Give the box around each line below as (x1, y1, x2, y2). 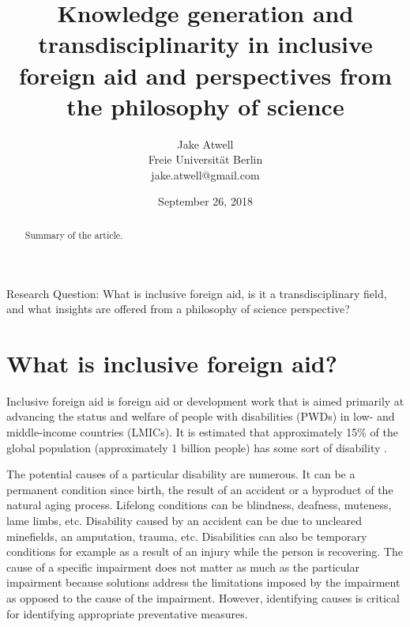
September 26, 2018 (158, 193, 253, 210)
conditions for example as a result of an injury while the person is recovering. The (6, 543, 403, 560)
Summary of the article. (24, 228, 123, 241)
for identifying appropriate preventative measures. (6, 605, 248, 621)
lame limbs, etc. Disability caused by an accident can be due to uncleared (6, 512, 362, 528)
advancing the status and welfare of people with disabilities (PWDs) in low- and (6, 408, 395, 425)
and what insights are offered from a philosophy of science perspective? (6, 300, 350, 317)
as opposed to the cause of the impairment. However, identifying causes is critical (6, 589, 400, 606)
